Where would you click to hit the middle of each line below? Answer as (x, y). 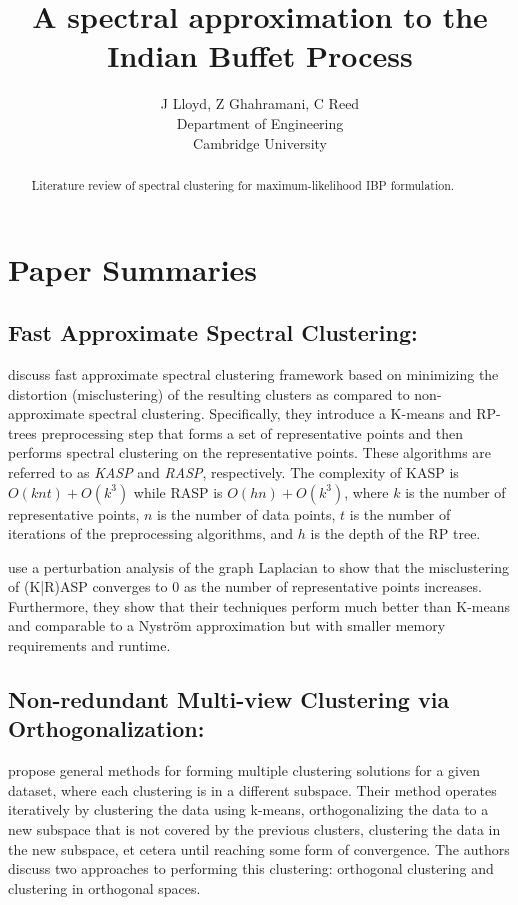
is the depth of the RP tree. (395, 533)
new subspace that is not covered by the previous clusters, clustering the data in (254, 829)
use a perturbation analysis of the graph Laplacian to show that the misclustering (258, 566)
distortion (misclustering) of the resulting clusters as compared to (209, 393)
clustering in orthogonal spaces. (104, 887)
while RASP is (178, 491)
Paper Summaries (133, 268)
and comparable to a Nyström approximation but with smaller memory (227, 625)
